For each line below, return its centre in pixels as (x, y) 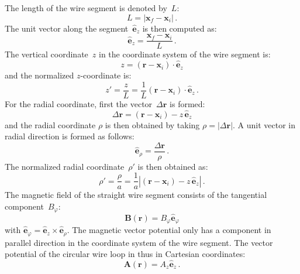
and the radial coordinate (50, 124)
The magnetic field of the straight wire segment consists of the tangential (136, 195)
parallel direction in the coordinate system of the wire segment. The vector (139, 242)
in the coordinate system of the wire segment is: (185, 54)
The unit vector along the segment (67, 28)
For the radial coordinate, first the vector (79, 103)
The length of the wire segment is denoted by (86, 8)
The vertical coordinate (46, 54)
